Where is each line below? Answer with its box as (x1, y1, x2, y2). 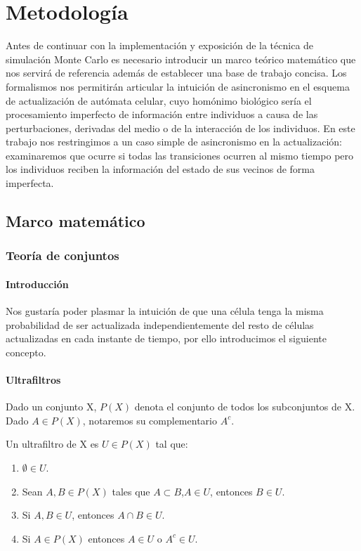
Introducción (6, 276, 69, 291)
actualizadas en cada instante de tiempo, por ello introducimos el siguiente (6, 331, 327, 346)
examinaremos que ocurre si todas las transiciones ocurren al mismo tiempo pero (6, 148, 354, 162)
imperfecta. (6, 176, 54, 190)
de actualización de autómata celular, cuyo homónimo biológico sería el (6, 93, 312, 108)
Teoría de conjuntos (6, 247, 119, 264)
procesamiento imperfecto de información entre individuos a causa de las (6, 107, 318, 122)
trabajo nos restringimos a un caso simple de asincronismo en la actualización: (6, 134, 343, 149)
